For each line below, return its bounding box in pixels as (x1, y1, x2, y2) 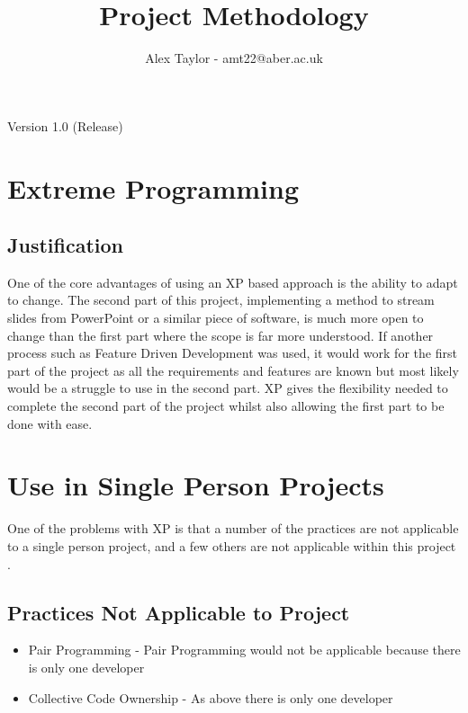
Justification (7, 231, 123, 259)
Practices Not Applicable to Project (7, 598, 350, 626)
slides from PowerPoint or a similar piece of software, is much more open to (7, 308, 424, 327)
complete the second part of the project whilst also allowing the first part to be (7, 397, 445, 415)
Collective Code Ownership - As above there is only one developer (28, 688, 393, 707)
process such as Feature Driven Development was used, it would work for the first (7, 343, 457, 362)
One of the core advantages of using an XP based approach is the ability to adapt (7, 272, 458, 291)
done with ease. (7, 414, 93, 432)
